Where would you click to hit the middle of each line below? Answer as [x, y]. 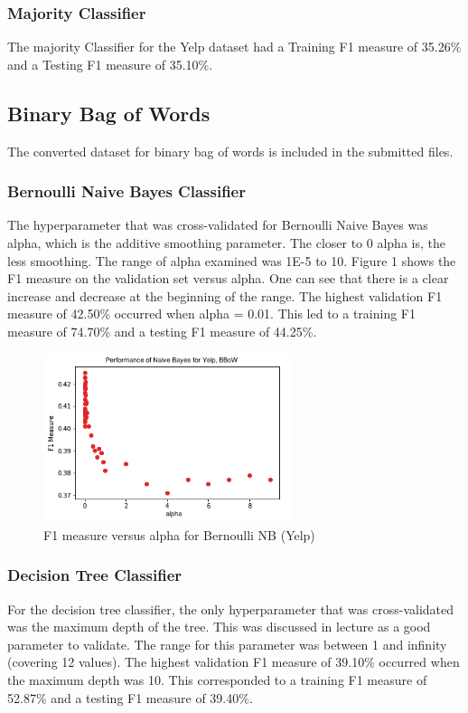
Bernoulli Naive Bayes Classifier [126, 191]
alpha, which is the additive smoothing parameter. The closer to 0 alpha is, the [226, 243]
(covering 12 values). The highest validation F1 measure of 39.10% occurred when [234, 662]
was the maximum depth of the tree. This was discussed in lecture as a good [219, 627]
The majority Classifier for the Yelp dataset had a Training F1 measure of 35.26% [234, 47]
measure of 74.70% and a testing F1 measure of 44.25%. [162, 331]
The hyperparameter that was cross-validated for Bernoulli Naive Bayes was [218, 225]
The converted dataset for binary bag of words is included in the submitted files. [230, 151]
